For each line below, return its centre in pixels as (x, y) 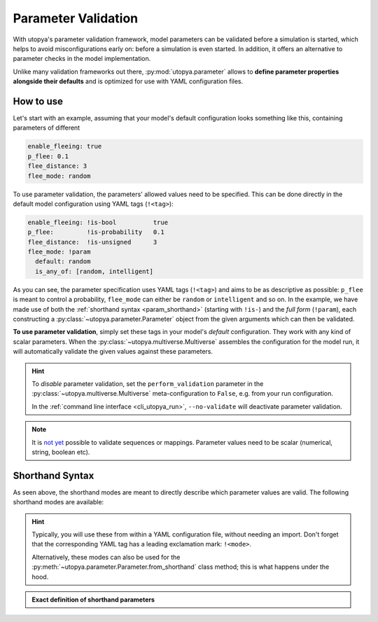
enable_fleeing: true (65, 146)
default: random (63, 262)
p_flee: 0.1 (48, 156)
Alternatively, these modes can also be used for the (106, 557)
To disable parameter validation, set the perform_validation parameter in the (148, 383)
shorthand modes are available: (58, 502)
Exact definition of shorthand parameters (93, 600)
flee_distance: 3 (57, 166)
